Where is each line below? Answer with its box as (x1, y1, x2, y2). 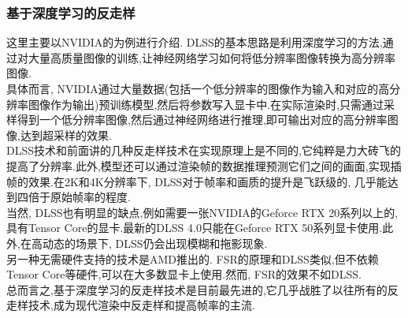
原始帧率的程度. (50, 189, 131, 205)
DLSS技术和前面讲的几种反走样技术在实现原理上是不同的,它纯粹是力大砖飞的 (6, 142, 401, 159)
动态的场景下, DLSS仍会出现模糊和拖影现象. (42, 234, 268, 251)
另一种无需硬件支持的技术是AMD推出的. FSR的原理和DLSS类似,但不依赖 (6, 250, 379, 267)
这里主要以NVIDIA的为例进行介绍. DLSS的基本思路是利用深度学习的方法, (6, 34, 383, 51)
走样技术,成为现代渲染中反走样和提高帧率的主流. (6, 297, 255, 313)
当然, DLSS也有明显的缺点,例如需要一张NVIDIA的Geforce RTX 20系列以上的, (6, 204, 399, 220)
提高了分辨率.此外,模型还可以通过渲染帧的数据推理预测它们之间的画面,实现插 (6, 157, 402, 174)
